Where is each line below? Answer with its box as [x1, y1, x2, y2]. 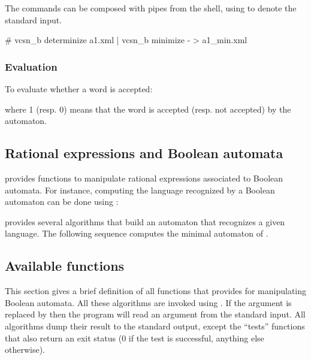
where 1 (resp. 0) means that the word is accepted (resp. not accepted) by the [5, 102, 291, 115]
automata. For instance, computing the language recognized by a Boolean [5, 183, 275, 196]
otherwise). [5, 343, 46, 356]
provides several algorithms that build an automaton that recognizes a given [5, 215, 285, 228]
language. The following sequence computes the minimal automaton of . [5, 227, 268, 240]
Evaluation [5, 59, 58, 74]
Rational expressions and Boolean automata [5, 144, 283, 162]
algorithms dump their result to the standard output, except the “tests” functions [5, 319, 305, 332]
